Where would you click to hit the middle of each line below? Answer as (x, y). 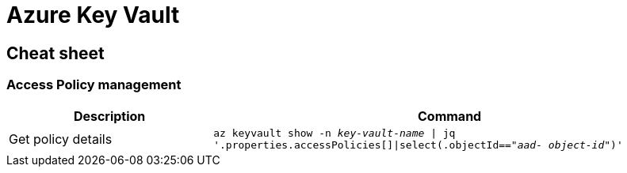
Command (450, 116)
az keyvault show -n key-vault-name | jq (335, 133)
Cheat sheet (55, 53)
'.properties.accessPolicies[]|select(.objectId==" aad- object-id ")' (418, 145)
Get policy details (61, 139)
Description (109, 116)
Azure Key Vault (93, 15)
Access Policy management (94, 85)
